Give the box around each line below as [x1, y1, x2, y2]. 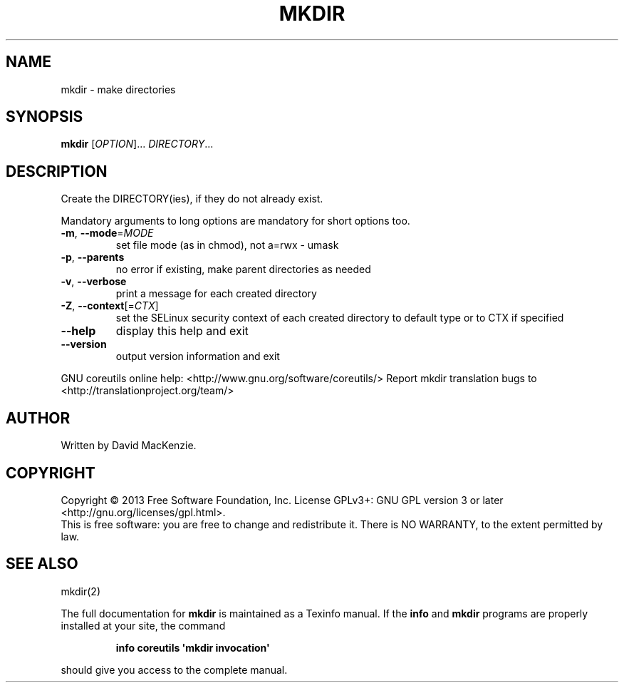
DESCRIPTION [6, 162, 108, 180]
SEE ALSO [6, 555, 78, 573]
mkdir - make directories [61, 83, 176, 96]
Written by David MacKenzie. [61, 439, 197, 452]
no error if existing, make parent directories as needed [115, 263, 371, 276]
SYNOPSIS [6, 108, 83, 126]
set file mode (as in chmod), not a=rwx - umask [115, 239, 339, 252]
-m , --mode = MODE [61, 227, 154, 240]
